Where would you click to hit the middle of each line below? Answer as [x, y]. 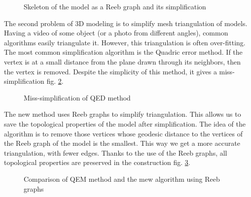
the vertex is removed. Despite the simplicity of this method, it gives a [110, 71]
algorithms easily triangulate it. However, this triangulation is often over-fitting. [125, 42]
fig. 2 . [55, 81]
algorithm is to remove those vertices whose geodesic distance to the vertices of [123, 133]
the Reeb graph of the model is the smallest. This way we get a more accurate [122, 143]
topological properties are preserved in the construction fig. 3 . [97, 162]
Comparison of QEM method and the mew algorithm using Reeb [122, 179]
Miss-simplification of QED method [77, 97]
